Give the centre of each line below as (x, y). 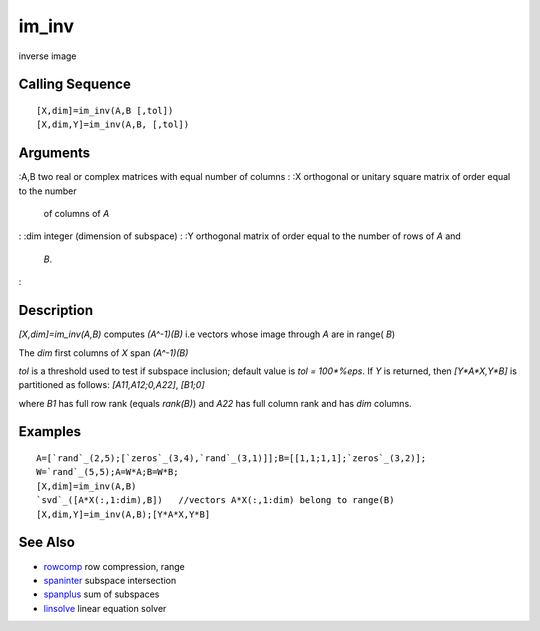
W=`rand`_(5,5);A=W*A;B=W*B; (107, 472)
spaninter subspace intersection (110, 580)
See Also (46, 542)
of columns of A (76, 214)
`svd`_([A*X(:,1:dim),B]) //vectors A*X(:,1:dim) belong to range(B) (215, 500)
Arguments (54, 153)
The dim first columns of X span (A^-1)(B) (103, 352)
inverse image (47, 56)
